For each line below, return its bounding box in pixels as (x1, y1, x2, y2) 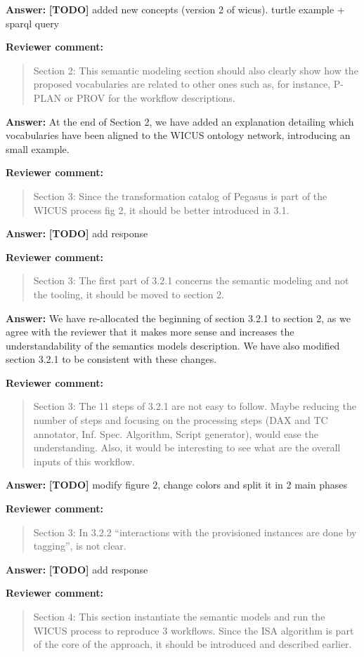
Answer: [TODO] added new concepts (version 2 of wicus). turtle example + (6, 2, 345, 16)
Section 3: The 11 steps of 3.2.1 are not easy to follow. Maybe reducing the (33, 399, 356, 413)
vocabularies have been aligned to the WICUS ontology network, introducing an (6, 128, 351, 142)
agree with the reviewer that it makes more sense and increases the (6, 324, 294, 339)
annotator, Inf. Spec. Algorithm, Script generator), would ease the (33, 426, 318, 441)
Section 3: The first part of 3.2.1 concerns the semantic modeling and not (33, 273, 349, 288)
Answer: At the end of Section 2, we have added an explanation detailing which (6, 114, 354, 128)
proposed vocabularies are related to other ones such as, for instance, (33, 77, 331, 91)
